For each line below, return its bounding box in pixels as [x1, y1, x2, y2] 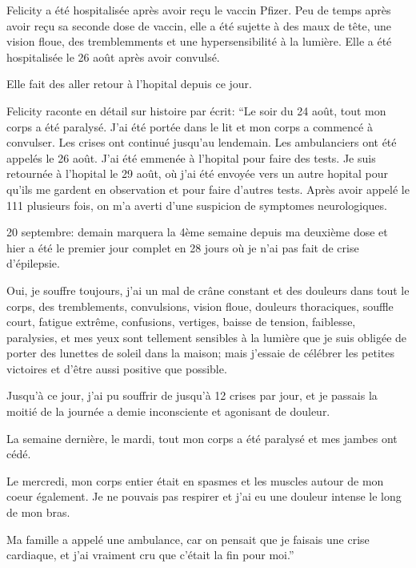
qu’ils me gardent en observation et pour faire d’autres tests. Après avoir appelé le [6, 180, 410, 197]
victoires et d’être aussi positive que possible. [6, 360, 227, 377]
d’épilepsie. [6, 255, 60, 272]
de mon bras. [6, 504, 70, 521]
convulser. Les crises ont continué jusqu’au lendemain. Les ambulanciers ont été [6, 134, 397, 151]
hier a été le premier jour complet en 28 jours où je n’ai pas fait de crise [6, 239, 359, 256]
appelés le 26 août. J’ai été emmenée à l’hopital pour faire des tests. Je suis [6, 149, 376, 166]
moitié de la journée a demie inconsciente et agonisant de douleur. [6, 403, 330, 420]
